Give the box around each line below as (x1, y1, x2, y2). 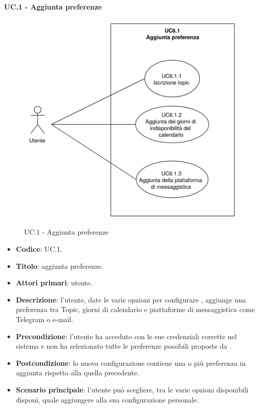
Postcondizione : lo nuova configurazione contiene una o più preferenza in (16, 357, 246, 368)
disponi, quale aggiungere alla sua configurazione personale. (16, 394, 199, 404)
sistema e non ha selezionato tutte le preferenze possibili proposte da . (16, 341, 232, 351)
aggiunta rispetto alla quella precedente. (16, 367, 139, 378)
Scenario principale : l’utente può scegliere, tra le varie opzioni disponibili (16, 384, 248, 394)
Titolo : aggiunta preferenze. (16, 260, 103, 271)
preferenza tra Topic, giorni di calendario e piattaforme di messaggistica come (16, 304, 255, 315)
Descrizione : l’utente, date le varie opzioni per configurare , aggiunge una (16, 294, 246, 304)
